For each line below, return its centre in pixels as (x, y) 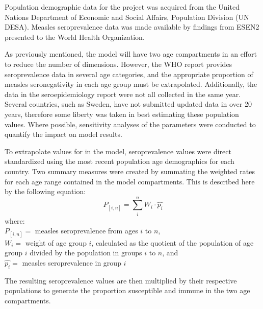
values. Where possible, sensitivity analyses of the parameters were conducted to (130, 124)
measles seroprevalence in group (72, 262)
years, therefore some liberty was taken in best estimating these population (122, 114)
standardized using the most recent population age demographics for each (120, 161)
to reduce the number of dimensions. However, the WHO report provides (119, 64)
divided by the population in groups (86, 253)
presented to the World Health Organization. (75, 37)
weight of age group (56, 242)
